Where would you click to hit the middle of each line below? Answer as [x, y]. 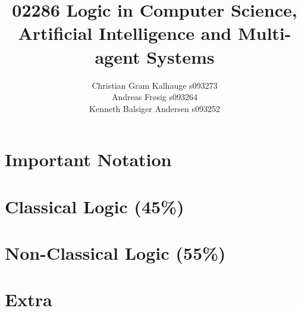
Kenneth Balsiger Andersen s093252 [155, 108]
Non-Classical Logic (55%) [115, 253]
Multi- [264, 33]
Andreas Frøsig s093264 [154, 97]
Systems [181, 56]
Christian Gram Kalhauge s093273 [155, 85]
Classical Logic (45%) [95, 206]
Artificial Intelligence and [125, 33]
